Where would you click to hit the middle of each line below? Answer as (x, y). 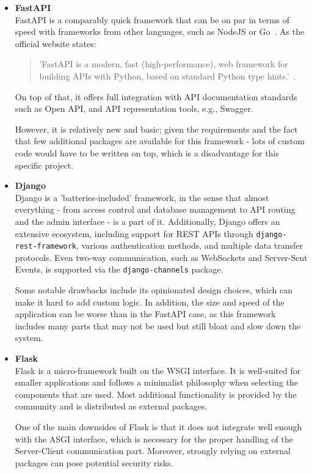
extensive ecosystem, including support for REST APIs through (134, 233)
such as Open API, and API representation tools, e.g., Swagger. (134, 108)
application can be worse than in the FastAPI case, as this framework (145, 314)
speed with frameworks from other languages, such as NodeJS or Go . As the (160, 31)
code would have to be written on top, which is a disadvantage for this (147, 152)
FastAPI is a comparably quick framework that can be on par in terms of (152, 19)
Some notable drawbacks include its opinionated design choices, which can (154, 290)
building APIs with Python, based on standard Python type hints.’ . (168, 75)
